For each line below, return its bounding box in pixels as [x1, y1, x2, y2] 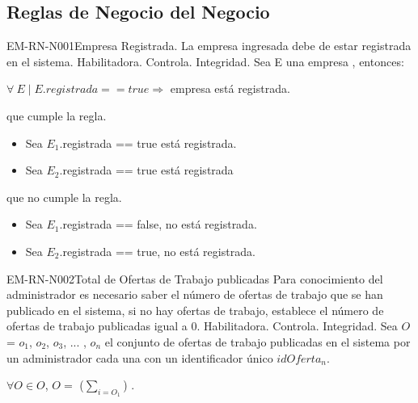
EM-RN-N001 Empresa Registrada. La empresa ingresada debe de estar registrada [6, 37, 412, 54]
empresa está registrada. [170, 80, 290, 97]
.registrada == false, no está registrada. [59, 216, 257, 233]
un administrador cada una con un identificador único [6, 349, 273, 366]
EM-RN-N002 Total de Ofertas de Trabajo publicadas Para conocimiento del [6, 270, 383, 287]
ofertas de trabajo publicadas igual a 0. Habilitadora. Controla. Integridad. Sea [6, 317, 398, 334]
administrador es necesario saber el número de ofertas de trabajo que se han [6, 286, 383, 303]
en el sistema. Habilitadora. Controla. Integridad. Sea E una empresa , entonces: [6, 52, 404, 69]
